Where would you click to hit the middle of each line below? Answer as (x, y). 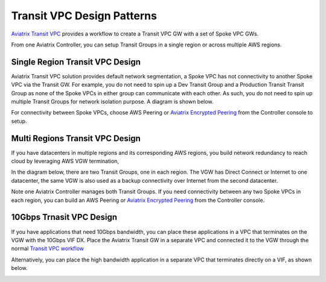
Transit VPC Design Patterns (84, 16)
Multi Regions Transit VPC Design (76, 138)
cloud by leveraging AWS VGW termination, (65, 161)
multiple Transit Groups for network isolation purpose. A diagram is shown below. (112, 102)
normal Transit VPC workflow (48, 249)
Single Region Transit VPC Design (76, 62)
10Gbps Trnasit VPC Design (64, 217)
